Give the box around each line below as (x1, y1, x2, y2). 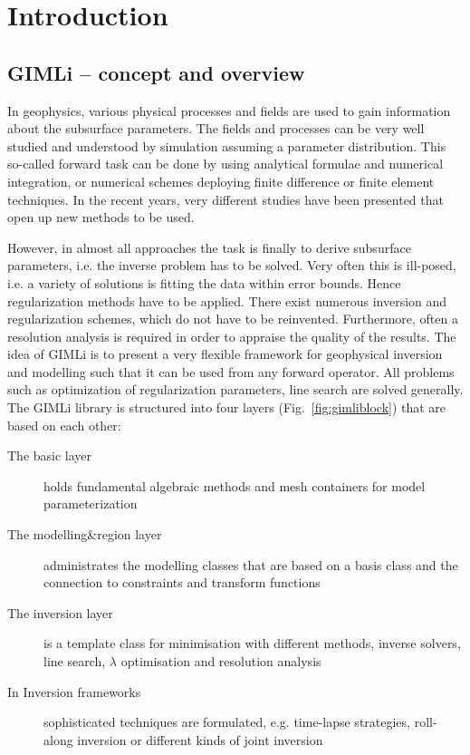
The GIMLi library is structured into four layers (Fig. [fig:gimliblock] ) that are (7, 398, 446, 417)
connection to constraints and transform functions (43, 573, 321, 592)
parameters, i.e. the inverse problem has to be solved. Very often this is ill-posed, (7, 256, 456, 275)
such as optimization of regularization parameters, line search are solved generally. (7, 380, 464, 399)
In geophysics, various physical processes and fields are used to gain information (7, 101, 451, 120)
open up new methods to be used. (7, 208, 195, 227)
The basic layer (7, 446, 92, 465)
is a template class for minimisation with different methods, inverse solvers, (43, 634, 461, 653)
